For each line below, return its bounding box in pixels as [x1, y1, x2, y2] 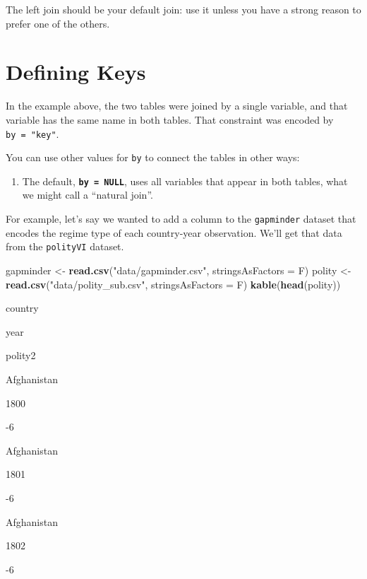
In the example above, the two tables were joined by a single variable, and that [6, 98, 348, 113]
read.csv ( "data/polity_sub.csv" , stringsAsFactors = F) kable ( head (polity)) [6, 276, 341, 291]
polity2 [6, 348, 36, 363]
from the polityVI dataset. [6, 239, 124, 254]
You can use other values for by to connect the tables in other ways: [6, 150, 300, 165]
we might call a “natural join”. [22, 187, 153, 202]
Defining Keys [6, 57, 146, 86]
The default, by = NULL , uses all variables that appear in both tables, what [22, 173, 348, 188]
